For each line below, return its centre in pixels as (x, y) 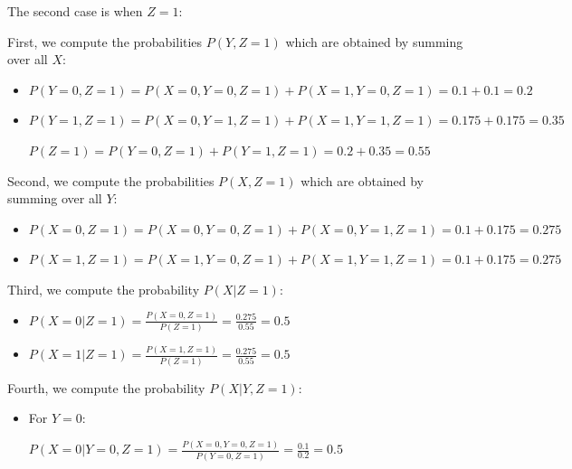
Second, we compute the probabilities (111, 180)
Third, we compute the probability (104, 289)
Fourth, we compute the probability (106, 387)
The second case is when (75, 11)
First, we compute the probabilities (105, 41)
